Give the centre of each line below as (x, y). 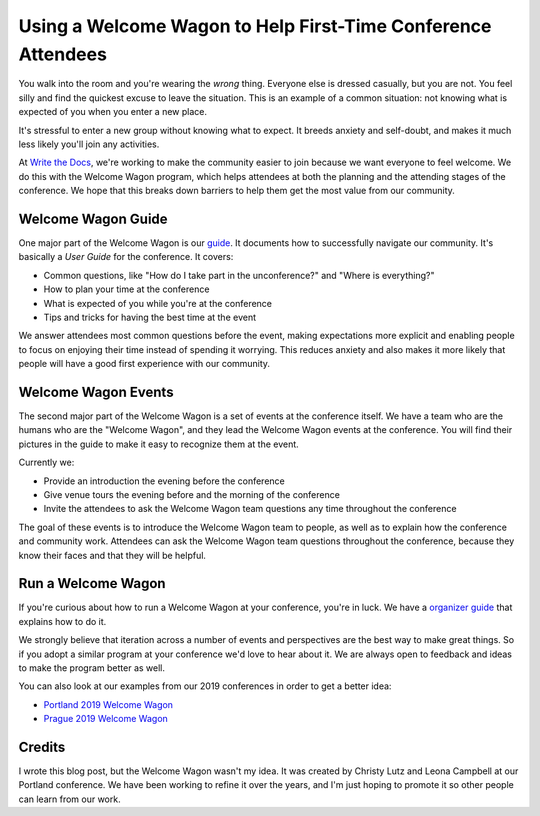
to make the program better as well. (91, 668)
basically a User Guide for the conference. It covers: (126, 257)
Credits (42, 746)
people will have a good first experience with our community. (144, 364)
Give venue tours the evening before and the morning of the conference (191, 494)
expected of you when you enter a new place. (113, 112)
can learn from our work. (69, 799)
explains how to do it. (62, 621)
